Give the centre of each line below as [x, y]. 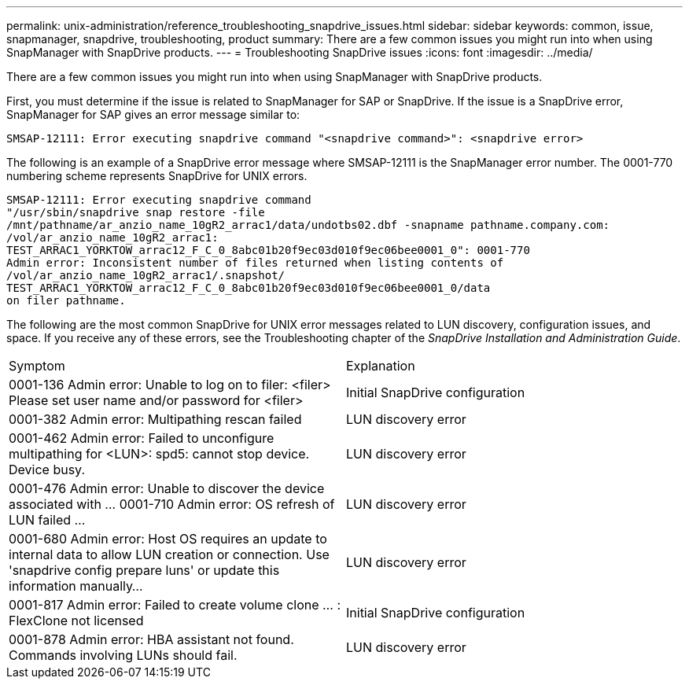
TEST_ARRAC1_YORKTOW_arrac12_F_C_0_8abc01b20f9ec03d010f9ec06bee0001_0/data [249, 288]
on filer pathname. [66, 300]
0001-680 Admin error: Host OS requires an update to [168, 539]
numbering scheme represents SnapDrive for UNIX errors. [157, 176]
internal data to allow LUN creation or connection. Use [169, 554]
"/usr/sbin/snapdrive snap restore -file [136, 212]
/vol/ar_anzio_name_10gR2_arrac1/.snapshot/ [146, 275]
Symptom [37, 366]
